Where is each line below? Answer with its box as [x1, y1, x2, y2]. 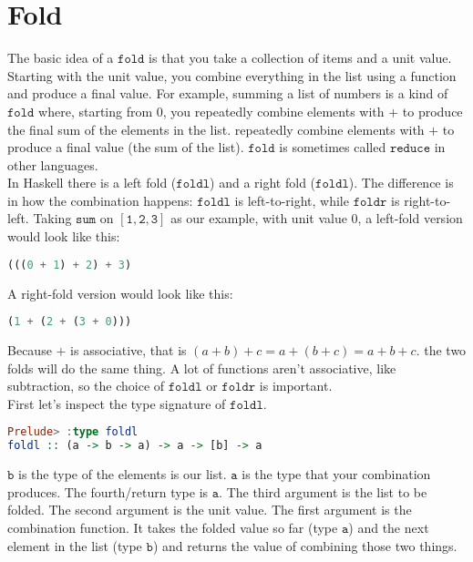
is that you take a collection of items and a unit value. [149, 48, 452, 67]
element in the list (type [7, 536, 142, 555]
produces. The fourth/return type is [7, 482, 209, 501]
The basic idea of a [7, 48, 114, 67]
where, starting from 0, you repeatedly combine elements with [38, 101, 385, 120]
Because [7, 341, 52, 359]
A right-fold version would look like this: [7, 283, 233, 302]
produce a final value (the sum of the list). [7, 138, 244, 157]
